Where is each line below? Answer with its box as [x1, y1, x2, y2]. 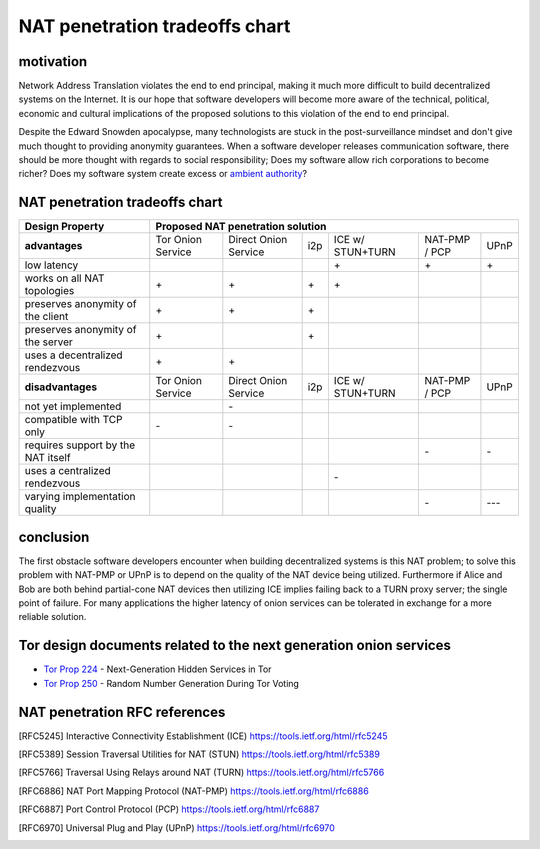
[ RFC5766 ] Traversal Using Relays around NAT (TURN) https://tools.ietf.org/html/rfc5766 [18, 766, 385, 779]
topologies [24, 284, 75, 298]
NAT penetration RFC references [18, 703, 226, 720]
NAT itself [24, 451, 71, 465]
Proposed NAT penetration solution [155, 220, 327, 234]
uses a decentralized [24, 348, 124, 362]
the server [24, 335, 74, 349]
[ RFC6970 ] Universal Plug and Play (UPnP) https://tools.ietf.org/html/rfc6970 [18, 821, 335, 834]
